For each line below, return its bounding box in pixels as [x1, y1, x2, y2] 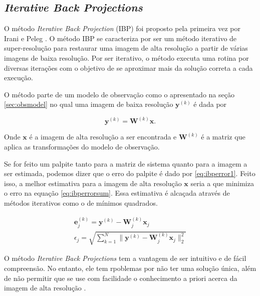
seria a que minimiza [190, 178, 254, 188]
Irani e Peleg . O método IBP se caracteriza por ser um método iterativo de [4, 33, 237, 43]
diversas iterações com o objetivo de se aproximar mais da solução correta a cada [4, 62, 253, 73]
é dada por [193, 99, 227, 109]
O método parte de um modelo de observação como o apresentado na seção [4, 89, 234, 99]
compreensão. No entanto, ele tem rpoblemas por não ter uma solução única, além [4, 262, 256, 273]
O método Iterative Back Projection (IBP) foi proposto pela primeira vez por [4, 23, 240, 34]
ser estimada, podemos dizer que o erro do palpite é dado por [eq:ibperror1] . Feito [4, 168, 255, 179]
